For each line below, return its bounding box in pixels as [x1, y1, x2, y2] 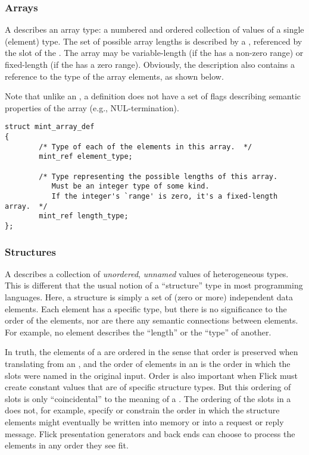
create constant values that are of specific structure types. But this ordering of [5, 381, 291, 393]
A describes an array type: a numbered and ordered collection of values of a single [5, 23, 304, 36]
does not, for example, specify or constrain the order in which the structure [5, 404, 280, 416]
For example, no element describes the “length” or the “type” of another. [5, 325, 271, 338]
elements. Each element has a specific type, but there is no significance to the [5, 302, 287, 315]
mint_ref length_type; [39, 212, 129, 221]
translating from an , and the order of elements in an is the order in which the [5, 357, 291, 369]
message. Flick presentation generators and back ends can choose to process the [5, 427, 295, 440]
